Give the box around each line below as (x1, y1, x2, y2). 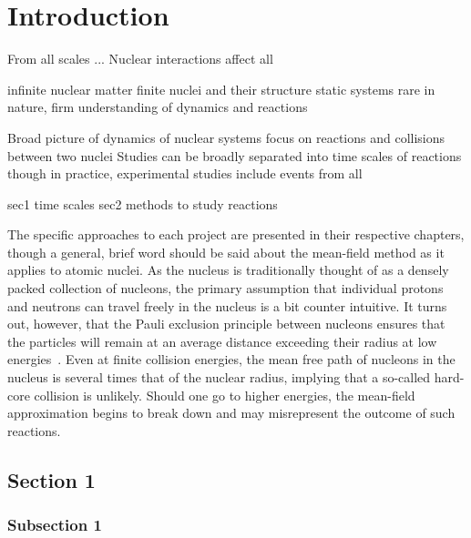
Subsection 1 (7, 513, 102, 536)
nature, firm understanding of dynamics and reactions (7, 97, 308, 117)
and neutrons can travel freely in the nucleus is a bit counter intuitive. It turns (7, 296, 447, 315)
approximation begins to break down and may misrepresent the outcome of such (7, 403, 456, 422)
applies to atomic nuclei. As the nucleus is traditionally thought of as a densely (7, 260, 449, 279)
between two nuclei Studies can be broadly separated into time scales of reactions (7, 146, 462, 165)
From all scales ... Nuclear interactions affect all (7, 49, 273, 68)
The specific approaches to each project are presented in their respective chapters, (7, 225, 465, 244)
